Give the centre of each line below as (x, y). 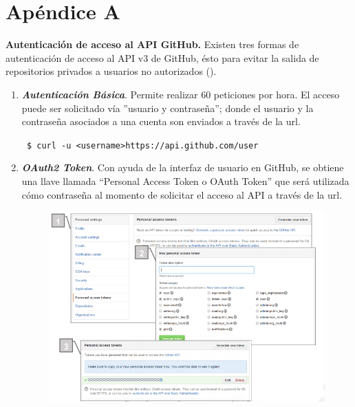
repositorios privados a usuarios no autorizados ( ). (111, 71)
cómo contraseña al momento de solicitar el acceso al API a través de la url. (182, 194)
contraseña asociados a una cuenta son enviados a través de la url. (161, 121)
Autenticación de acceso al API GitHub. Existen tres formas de (152, 44)
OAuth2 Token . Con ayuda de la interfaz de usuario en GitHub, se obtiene (183, 167)
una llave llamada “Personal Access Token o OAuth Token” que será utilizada (185, 180)
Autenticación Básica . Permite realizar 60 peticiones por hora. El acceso (181, 94)
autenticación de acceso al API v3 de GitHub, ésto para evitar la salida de (162, 57)
